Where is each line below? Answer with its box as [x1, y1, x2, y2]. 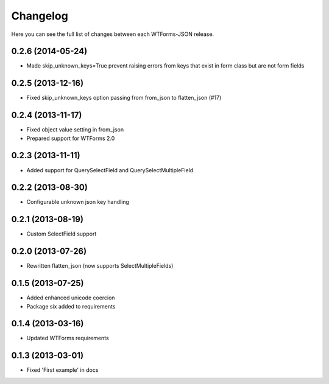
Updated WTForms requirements [26, 335, 109, 342]
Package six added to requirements [26, 302, 116, 310]
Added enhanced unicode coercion [26, 294, 115, 301]
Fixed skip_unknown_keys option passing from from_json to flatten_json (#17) [26, 94, 222, 102]
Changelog [11, 9, 68, 23]
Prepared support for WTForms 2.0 [26, 134, 115, 142]
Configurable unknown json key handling [26, 198, 129, 206]
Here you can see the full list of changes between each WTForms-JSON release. [11, 30, 214, 38]
